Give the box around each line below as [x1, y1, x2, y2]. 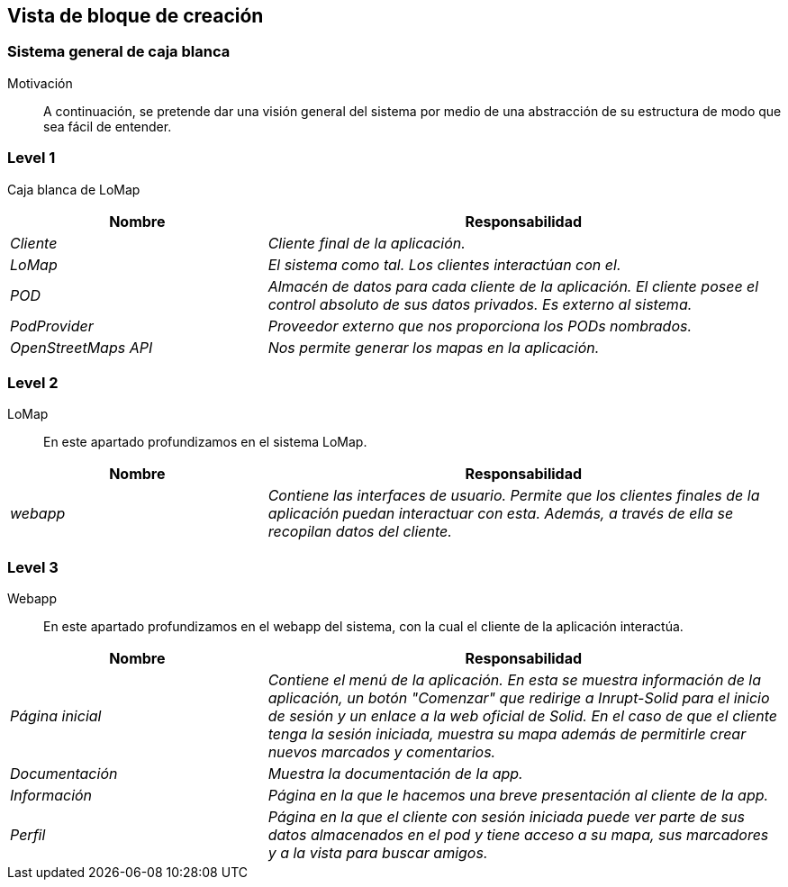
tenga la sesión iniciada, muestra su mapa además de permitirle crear [267, 725, 747, 744]
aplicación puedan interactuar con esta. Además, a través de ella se [267, 504, 734, 523]
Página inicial [10, 707, 102, 726]
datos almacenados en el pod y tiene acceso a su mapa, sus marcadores [267, 826, 769, 845]
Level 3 [7, 557, 59, 576]
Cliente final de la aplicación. [267, 233, 466, 252]
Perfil [10, 826, 46, 845]
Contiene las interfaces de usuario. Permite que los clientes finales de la [267, 486, 760, 505]
